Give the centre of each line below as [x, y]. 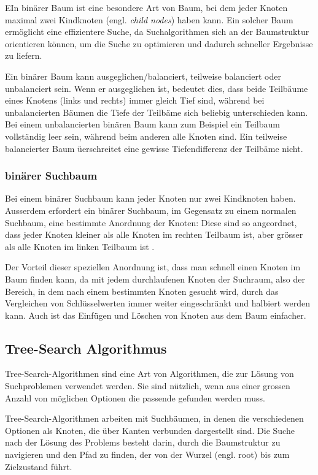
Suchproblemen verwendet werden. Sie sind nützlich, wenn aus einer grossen [148, 386]
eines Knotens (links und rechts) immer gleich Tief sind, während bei [135, 100]
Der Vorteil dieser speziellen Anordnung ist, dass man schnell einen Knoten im [153, 267]
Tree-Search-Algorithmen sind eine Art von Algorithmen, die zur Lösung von [149, 374]
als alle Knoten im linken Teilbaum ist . [80, 246]
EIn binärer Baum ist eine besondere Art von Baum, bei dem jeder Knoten [146, 7]
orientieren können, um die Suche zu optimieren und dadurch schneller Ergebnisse [159, 43]
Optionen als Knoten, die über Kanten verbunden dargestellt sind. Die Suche [150, 430]
